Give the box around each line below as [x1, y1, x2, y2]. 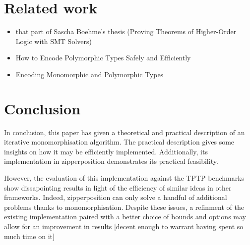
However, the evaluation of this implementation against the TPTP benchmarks [4, 173, 245, 183]
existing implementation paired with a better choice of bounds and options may [4, 211, 246, 222]
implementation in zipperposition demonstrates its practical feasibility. [4, 156, 218, 166]
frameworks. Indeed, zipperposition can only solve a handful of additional [4, 192, 227, 202]
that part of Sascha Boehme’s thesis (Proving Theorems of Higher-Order [15, 26, 237, 37]
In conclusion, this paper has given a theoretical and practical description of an [4, 127, 245, 137]
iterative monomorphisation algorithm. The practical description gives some [4, 137, 235, 147]
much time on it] [4, 231, 55, 241]
